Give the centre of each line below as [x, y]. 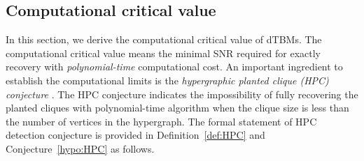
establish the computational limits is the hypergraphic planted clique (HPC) [167, 80]
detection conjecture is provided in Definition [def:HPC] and [135, 135]
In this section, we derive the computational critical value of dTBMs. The [164, 39]
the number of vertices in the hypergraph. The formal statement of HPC [161, 121]
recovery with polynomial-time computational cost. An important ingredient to [174, 67]
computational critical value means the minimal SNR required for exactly [163, 53]
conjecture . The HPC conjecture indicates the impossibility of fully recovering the [182, 94]
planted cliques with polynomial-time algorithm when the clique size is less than [177, 108]
